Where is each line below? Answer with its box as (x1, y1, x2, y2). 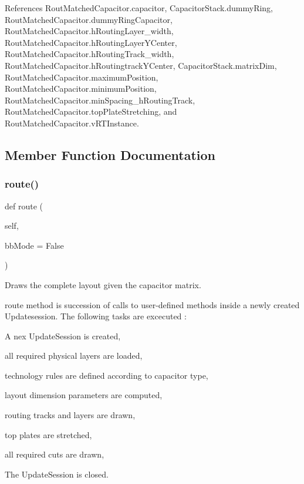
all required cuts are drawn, (5, 448, 104, 460)
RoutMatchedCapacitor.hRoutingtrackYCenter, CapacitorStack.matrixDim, (5, 59, 277, 71)
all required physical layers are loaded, (5, 349, 143, 362)
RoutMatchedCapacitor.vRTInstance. (5, 116, 139, 129)
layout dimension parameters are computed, (5, 389, 163, 401)
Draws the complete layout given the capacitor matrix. (5, 278, 201, 291)
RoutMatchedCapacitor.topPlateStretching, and (5, 105, 177, 118)
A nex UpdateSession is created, (5, 329, 121, 342)
